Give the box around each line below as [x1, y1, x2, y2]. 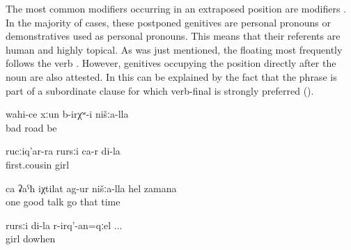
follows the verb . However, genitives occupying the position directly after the [6, 56, 336, 70]
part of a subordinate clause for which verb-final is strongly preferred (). [6, 83, 314, 97]
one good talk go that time [6, 194, 120, 209]
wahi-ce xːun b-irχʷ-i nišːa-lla [6, 107, 129, 121]
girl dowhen [6, 231, 56, 246]
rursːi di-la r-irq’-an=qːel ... [6, 217, 123, 232]
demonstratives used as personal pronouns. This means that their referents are [6, 29, 341, 43]
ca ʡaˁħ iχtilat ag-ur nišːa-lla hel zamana [6, 180, 177, 195]
